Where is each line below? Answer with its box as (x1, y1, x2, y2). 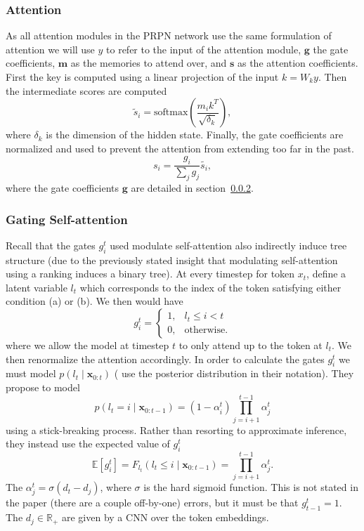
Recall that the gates (6, 237, 96, 252)
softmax (154, 107, 188, 118)
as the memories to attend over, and (70, 55, 227, 70)
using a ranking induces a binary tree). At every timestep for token (6, 266, 295, 281)
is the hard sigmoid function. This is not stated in (143, 480, 358, 494)
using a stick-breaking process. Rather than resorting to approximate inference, (6, 422, 347, 437)
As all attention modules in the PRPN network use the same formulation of (6, 28, 332, 43)
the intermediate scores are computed (6, 83, 167, 98)
